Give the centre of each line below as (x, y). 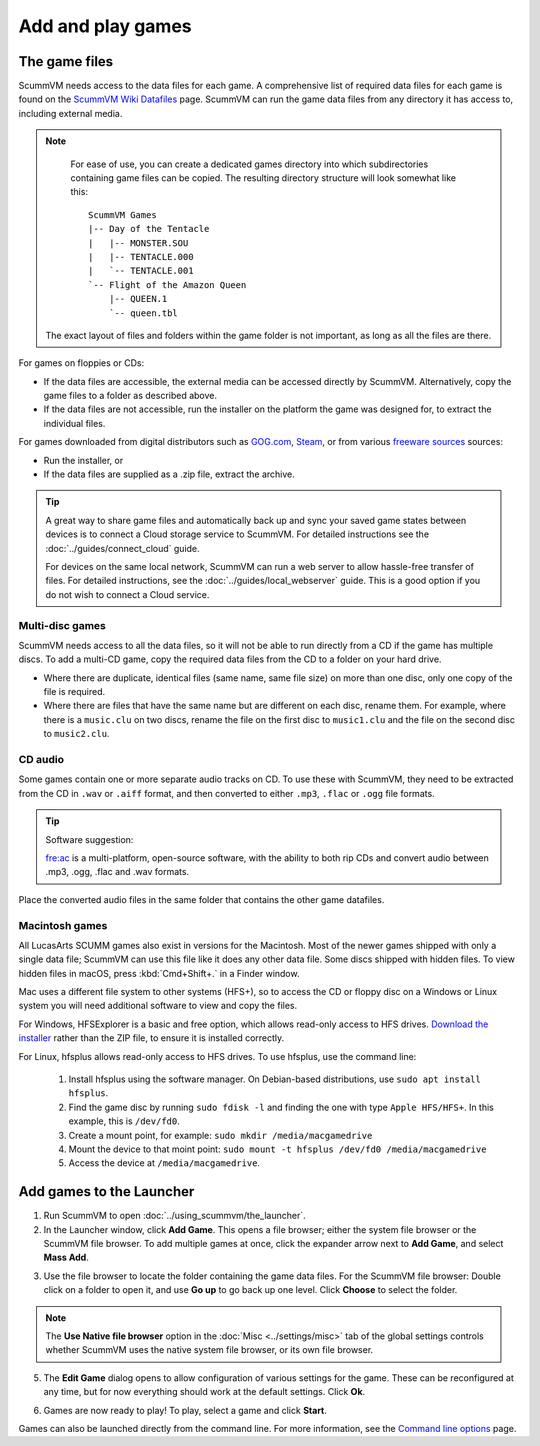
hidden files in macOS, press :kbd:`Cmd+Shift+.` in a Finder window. (159, 973)
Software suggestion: (89, 839)
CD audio (41, 760)
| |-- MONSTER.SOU (138, 243)
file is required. (74, 692)
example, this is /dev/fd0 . (124, 1121)
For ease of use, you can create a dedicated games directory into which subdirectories (249, 164)
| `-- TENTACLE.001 (141, 271)
